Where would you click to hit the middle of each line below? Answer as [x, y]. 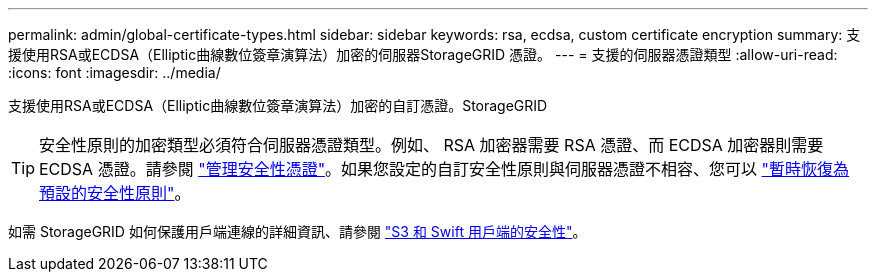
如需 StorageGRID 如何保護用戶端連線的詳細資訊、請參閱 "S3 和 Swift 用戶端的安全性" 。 [297, 231]
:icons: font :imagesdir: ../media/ [114, 72]
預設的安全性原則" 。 [115, 193]
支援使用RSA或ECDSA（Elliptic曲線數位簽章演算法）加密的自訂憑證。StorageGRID [278, 105]
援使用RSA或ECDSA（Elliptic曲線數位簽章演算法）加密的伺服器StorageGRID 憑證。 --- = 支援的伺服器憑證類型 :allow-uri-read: [423, 54]
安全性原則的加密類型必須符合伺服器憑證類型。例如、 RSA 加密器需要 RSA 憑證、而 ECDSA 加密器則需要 [431, 145]
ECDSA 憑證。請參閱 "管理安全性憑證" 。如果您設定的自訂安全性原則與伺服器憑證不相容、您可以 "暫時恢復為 [444, 169]
